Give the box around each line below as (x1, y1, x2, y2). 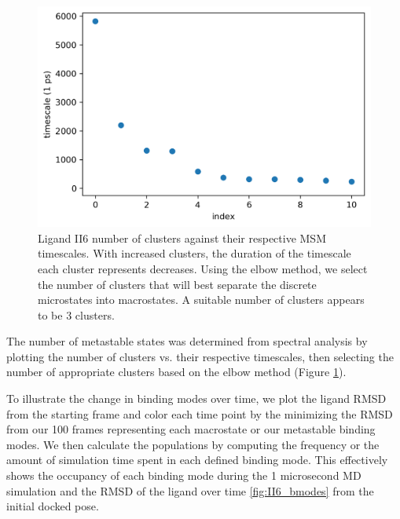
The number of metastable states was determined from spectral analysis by (6, 333, 368, 349)
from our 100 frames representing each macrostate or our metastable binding (6, 421, 376, 437)
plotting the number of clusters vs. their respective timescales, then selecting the (6, 348, 394, 364)
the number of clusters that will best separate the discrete (38, 276, 317, 292)
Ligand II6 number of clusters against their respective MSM (38, 229, 326, 246)
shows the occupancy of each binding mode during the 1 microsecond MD (6, 467, 361, 484)
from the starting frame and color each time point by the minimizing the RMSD (6, 405, 393, 422)
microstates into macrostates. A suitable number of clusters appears (38, 291, 365, 308)
